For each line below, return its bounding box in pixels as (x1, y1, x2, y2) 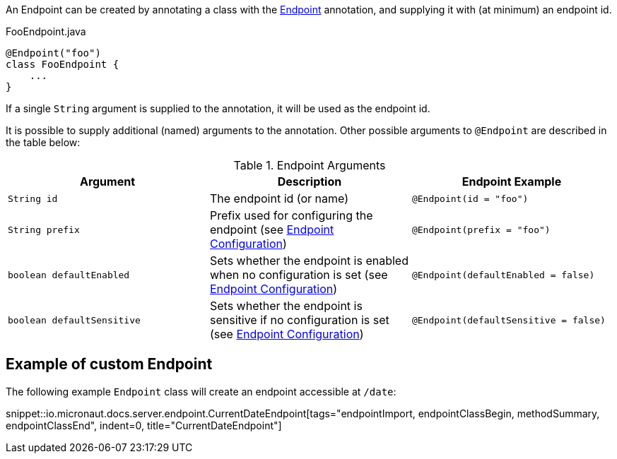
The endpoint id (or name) (209, 191, 349, 205)
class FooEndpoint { (6, 59, 119, 70)
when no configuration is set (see (209, 268, 388, 282)
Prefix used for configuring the (209, 208, 373, 222)
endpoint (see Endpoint (209, 222, 334, 237)
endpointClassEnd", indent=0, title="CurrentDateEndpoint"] (6, 419, 282, 431)
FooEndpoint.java (6, 25, 86, 37)
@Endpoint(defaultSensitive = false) (411, 314, 606, 326)
